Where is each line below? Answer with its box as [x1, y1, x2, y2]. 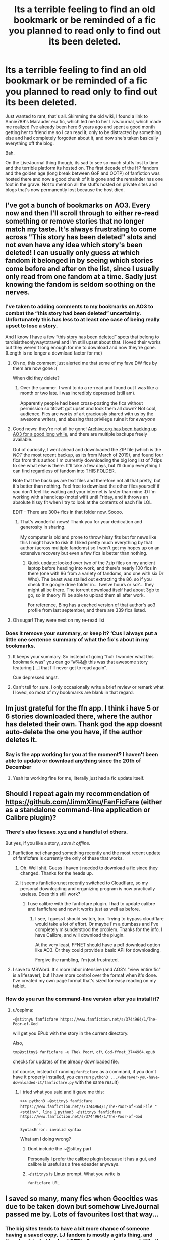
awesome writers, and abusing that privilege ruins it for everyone [20, 416, 155, 422]
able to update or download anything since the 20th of [5, 757, 141, 764]
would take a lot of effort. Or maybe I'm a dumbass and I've [35, 921, 159, 927]
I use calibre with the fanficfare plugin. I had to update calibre [27, 901, 155, 907]
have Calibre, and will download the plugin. [35, 932, 125, 938]
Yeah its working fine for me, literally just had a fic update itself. [12, 775, 145, 781]
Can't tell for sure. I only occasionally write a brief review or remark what [12, 684, 164, 690]
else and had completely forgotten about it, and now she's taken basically [5, 135, 159, 141]
